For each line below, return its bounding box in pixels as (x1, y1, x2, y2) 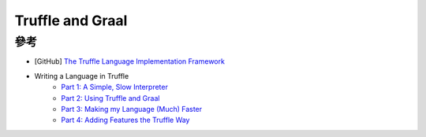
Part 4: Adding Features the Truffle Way (61, 115, 190, 125)
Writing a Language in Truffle (34, 71, 129, 80)
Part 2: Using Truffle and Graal (61, 93, 160, 102)
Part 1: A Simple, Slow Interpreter (61, 83, 169, 92)
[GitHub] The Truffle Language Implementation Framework (34, 57, 225, 66)
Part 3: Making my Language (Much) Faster (61, 104, 203, 113)
